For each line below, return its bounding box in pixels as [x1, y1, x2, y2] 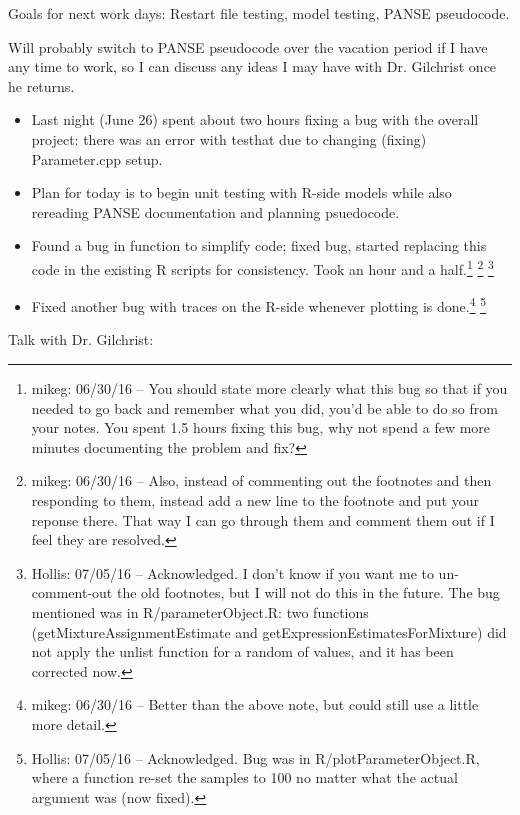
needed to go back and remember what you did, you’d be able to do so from [31, 397, 498, 418]
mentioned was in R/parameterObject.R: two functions [31, 601, 369, 622]
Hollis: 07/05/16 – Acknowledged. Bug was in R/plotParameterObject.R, [31, 747, 480, 768]
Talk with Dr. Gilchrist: [8, 329, 154, 350]
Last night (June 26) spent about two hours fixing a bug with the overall [31, 109, 479, 130]
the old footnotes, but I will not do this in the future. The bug [116, 582, 500, 603]
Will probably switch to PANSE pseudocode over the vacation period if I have [8, 36, 488, 57]
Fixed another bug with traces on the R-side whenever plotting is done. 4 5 [31, 293, 487, 316]
